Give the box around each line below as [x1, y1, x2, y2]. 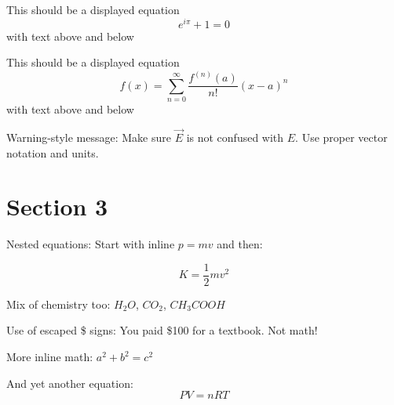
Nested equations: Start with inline [6, 236, 175, 252]
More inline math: [6, 349, 93, 365]
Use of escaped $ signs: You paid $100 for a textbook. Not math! [6, 322, 318, 338]
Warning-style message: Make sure [6, 128, 171, 145]
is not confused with [186, 128, 284, 145]
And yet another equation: [6, 374, 133, 391]
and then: [217, 236, 263, 252]
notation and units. [6, 144, 99, 161]
